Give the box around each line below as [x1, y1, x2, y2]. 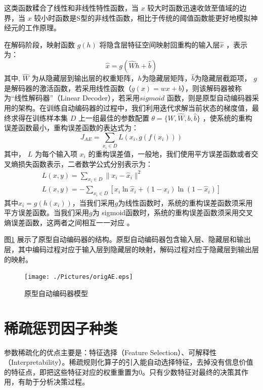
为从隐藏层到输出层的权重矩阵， [31, 73, 138, 83]
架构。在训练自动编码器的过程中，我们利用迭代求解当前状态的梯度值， [18, 102, 252, 113]
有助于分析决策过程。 [18, 376, 89, 387]
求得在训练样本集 [11, 112, 68, 123]
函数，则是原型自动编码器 [167, 92, 252, 103]
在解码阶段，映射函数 [4, 39, 75, 50]
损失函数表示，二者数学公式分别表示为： [18, 158, 153, 169]
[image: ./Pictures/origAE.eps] [24, 273, 133, 281]
